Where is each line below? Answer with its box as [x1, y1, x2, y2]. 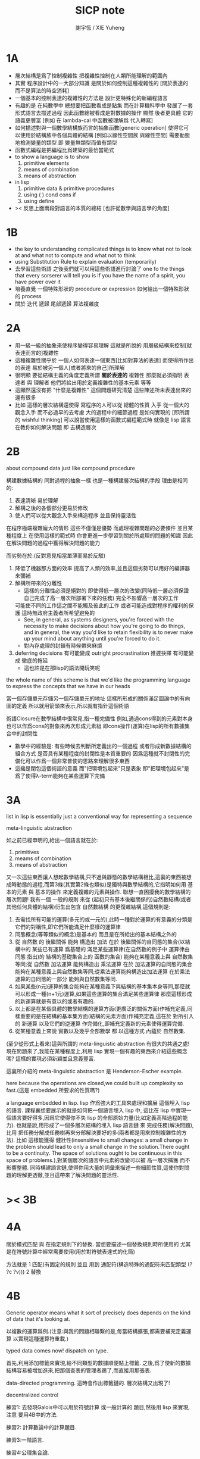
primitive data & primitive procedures [23, 185, 115, 192]
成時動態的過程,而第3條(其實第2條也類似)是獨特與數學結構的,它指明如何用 [6, 881, 186, 888]
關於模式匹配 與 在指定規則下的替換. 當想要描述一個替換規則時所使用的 [6, 1241, 179, 1248]
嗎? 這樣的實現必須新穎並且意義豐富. [6, 1055, 96, 1063]
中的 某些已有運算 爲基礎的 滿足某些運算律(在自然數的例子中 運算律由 [20, 946, 190, 953]
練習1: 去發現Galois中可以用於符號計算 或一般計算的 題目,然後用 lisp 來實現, [6, 1403, 190, 1411]
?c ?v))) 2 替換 [6, 1268, 42, 1275]
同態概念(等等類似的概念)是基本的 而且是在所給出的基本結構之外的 [14, 931, 177, 938]
